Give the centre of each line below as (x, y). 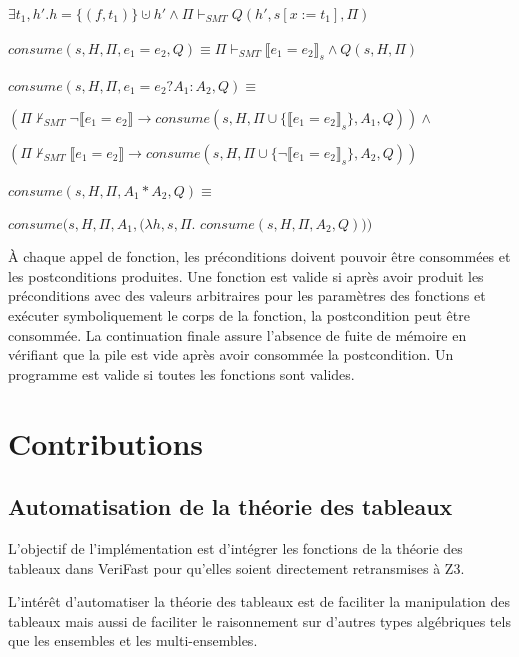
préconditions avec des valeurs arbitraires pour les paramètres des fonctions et (247, 295)
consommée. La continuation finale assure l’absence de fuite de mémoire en (237, 334)
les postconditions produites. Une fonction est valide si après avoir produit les (246, 275)
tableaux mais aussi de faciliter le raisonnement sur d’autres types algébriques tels (259, 620)
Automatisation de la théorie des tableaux (230, 506)
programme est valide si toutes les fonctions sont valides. (181, 373)
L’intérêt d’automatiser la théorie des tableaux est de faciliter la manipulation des (259, 601)
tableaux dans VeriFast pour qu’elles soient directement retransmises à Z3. (236, 567)
